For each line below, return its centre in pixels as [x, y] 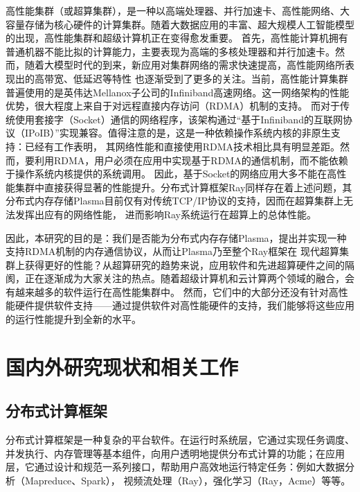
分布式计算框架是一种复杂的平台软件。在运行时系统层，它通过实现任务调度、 [180, 440]
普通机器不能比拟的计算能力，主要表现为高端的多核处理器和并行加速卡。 [170, 51]
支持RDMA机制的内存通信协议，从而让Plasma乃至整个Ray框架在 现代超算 [172, 251]
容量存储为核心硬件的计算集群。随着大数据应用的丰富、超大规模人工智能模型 [180, 24]
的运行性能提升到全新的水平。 [73, 319]
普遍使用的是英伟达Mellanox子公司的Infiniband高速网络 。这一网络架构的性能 [178, 92]
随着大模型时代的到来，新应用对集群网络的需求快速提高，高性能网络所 [184, 65]
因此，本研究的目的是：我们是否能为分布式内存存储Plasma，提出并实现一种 [176, 237]
